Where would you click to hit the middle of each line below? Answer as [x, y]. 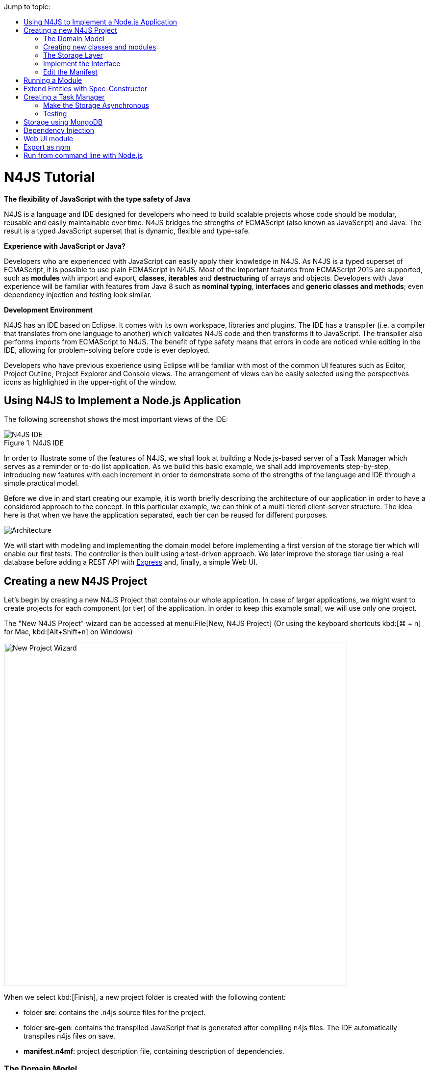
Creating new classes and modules [100, 47]
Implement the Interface [82, 64]
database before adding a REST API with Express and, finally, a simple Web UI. [131, 562]
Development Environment [48, 310]
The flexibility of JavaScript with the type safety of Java [97, 199]
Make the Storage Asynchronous [96, 105]
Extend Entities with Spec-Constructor [86, 89]
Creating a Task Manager [64, 97]
